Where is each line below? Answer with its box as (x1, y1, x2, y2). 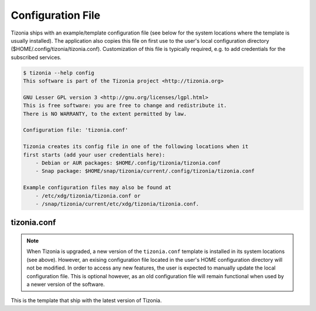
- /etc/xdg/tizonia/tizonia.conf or (35, 192, 140, 199)
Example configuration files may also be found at (23, 184, 172, 191)
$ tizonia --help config (23, 69, 95, 76)
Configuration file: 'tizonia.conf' (23, 127, 129, 134)
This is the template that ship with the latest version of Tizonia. (11, 297, 162, 304)
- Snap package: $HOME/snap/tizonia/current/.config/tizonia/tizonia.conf (35, 168, 255, 175)
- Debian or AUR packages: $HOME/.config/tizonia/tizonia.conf (35, 160, 221, 166)
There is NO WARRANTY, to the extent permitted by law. (23, 110, 187, 117)
